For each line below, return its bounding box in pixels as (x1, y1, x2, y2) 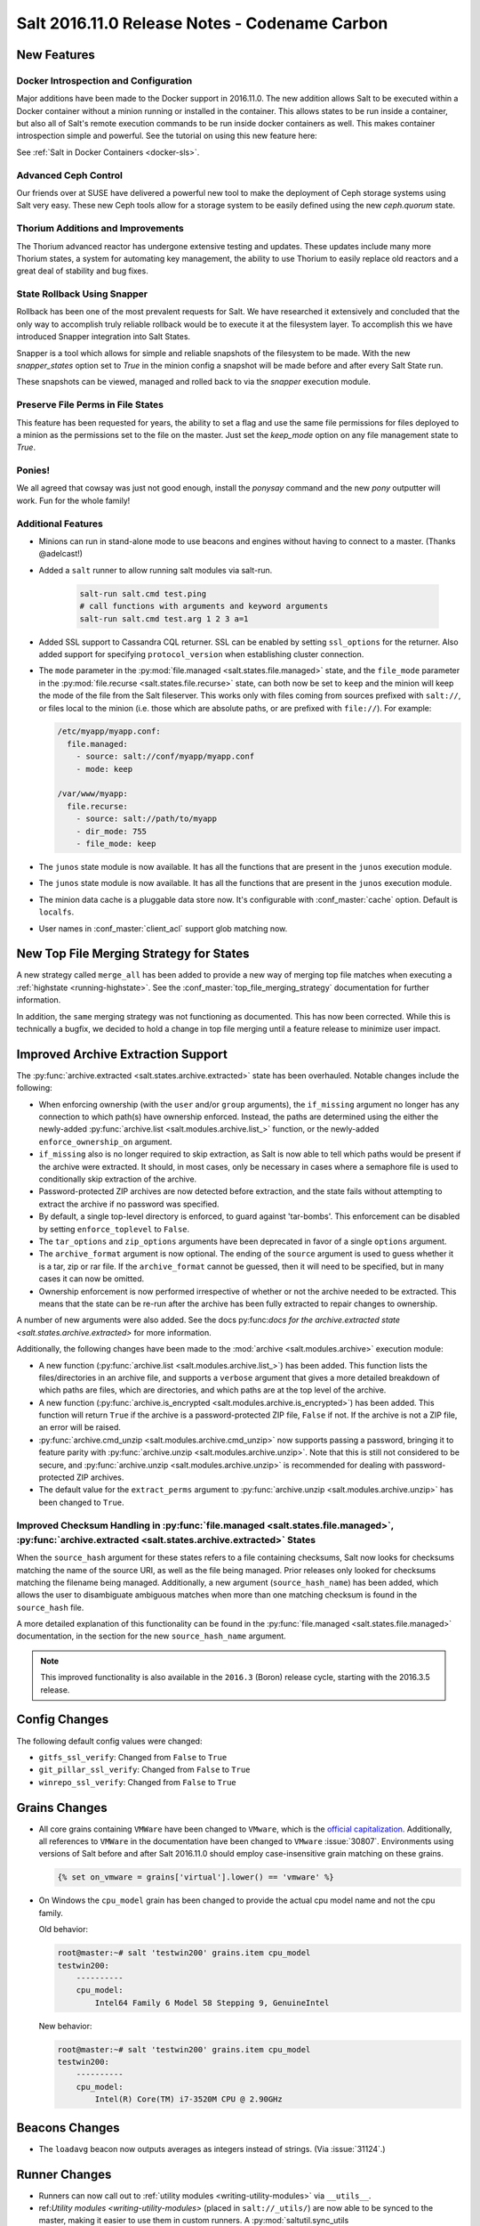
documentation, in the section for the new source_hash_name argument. (16, 1630, 286, 1642)
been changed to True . (38, 1497, 124, 1507)
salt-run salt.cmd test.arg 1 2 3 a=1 (79, 613, 249, 623)
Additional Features (16, 517, 104, 530)
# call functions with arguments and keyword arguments (79, 601, 329, 612)
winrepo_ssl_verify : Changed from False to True (38, 1776, 236, 1787)
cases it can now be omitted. (38, 1273, 145, 1284)
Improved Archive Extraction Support (16, 1046, 228, 1061)
